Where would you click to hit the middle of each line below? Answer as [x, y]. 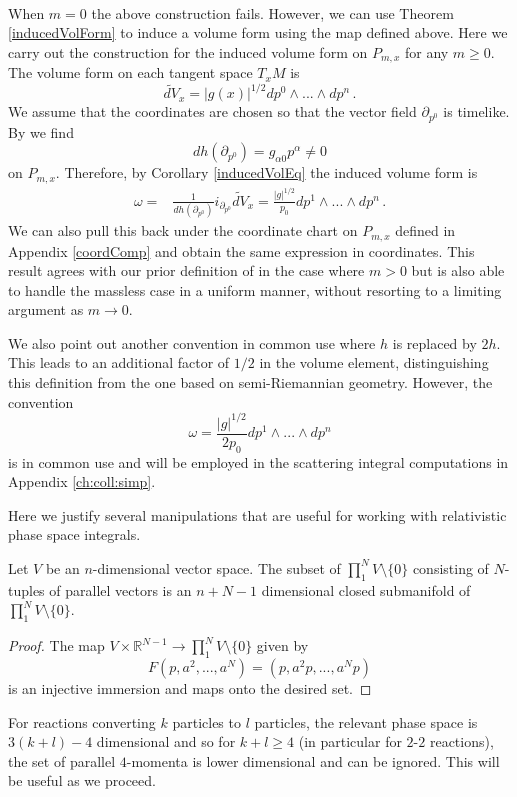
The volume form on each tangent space [130, 72]
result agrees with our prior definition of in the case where [186, 270]
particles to [206, 721]
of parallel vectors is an [120, 589]
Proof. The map [56, 645]
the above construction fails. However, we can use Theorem [272, 12]
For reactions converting [82, 721]
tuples [26, 589]
